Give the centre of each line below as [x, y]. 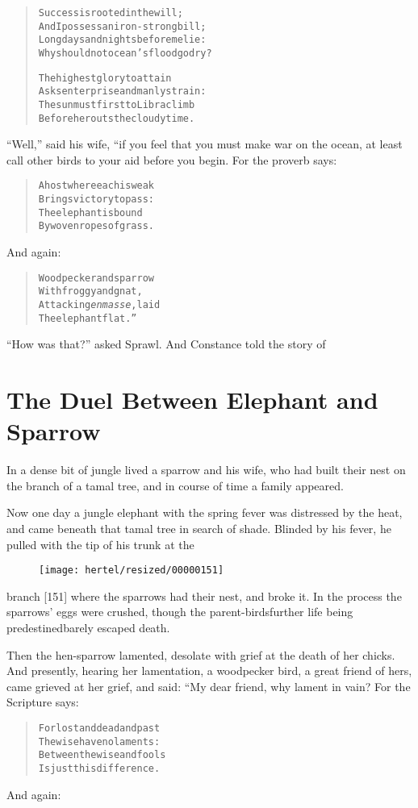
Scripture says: [43, 702]
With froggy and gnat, [90, 292]
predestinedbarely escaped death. [88, 627]
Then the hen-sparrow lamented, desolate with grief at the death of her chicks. [201, 654]
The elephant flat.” [88, 318]
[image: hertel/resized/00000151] [132, 571]
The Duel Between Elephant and [192, 400]
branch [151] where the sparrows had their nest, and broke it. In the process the [204, 596]
